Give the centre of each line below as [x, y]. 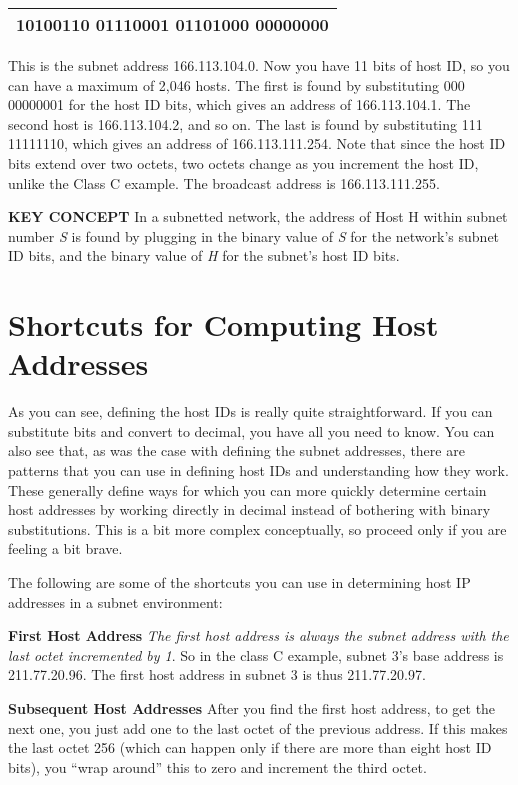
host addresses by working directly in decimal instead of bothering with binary [249, 509]
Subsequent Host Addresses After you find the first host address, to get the [252, 707]
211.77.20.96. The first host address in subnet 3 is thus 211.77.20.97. [217, 674]
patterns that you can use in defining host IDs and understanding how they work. [258, 470]
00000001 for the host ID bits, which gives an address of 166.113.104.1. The [239, 104]
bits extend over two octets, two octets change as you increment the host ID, [243, 162]
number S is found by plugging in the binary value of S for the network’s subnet [254, 235]
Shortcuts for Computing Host [223, 324]
